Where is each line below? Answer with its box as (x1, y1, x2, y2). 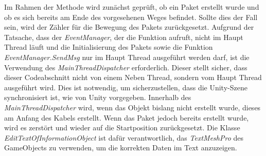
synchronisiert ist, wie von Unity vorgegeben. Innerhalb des (4, 92, 191, 103)
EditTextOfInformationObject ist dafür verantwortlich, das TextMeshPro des (4, 132, 243, 143)
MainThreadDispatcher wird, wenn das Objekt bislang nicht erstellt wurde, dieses (4, 102, 261, 112)
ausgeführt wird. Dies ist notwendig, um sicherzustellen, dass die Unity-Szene (4, 82, 247, 92)
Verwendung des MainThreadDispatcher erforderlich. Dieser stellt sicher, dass (4, 62, 247, 72)
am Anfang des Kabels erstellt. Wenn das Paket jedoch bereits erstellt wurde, (4, 112, 249, 123)
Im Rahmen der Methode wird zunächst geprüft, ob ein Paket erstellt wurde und (4, 2, 259, 12)
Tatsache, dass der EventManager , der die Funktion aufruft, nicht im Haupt (4, 31, 243, 42)
